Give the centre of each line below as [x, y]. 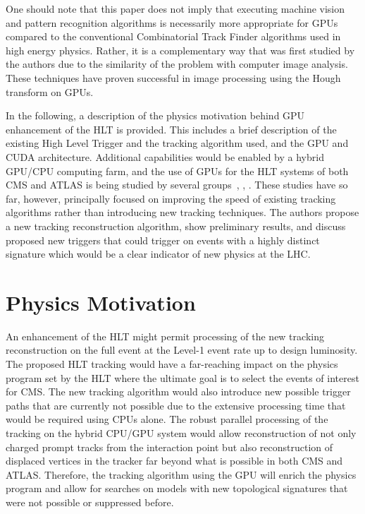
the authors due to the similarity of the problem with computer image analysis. [177, 64]
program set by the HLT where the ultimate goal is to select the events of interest [182, 377]
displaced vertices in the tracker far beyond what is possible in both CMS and [174, 461]
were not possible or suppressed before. [90, 502]
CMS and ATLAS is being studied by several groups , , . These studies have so [177, 185]
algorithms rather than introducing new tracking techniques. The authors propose [182, 212]
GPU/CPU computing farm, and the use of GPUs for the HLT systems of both [177, 171]
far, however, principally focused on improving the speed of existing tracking [171, 198]
